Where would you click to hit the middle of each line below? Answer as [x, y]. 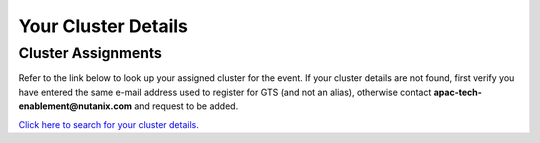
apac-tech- [457, 92]
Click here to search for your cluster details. [108, 124]
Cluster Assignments [90, 53]
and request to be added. [186, 106]
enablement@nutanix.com [75, 106]
